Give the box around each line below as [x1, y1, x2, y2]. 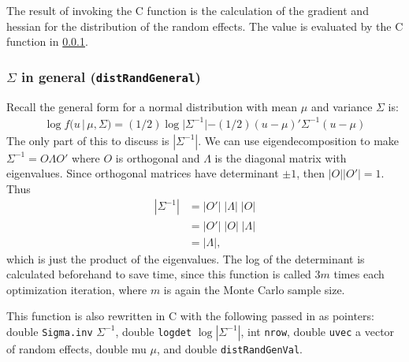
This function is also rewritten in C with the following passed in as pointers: [6, 308, 374, 324]
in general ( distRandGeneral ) [21, 66, 201, 86]
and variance [310, 98, 373, 114]
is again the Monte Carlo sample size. [163, 281, 345, 297]
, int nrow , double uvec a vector [240, 323, 395, 339]
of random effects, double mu [6, 340, 147, 356]
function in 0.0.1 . [6, 33, 88, 50]
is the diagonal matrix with [214, 149, 347, 166]
